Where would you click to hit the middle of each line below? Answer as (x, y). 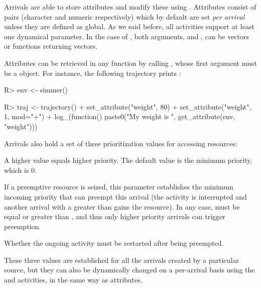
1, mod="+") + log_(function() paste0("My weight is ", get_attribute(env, (120, 116)
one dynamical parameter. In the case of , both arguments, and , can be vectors (127, 36)
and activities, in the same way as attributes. (73, 280)
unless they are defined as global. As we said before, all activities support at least (129, 26)
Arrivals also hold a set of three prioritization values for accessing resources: (121, 143)
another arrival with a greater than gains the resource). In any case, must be (122, 206)
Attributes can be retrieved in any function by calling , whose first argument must (130, 63)
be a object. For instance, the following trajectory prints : (93, 73)
